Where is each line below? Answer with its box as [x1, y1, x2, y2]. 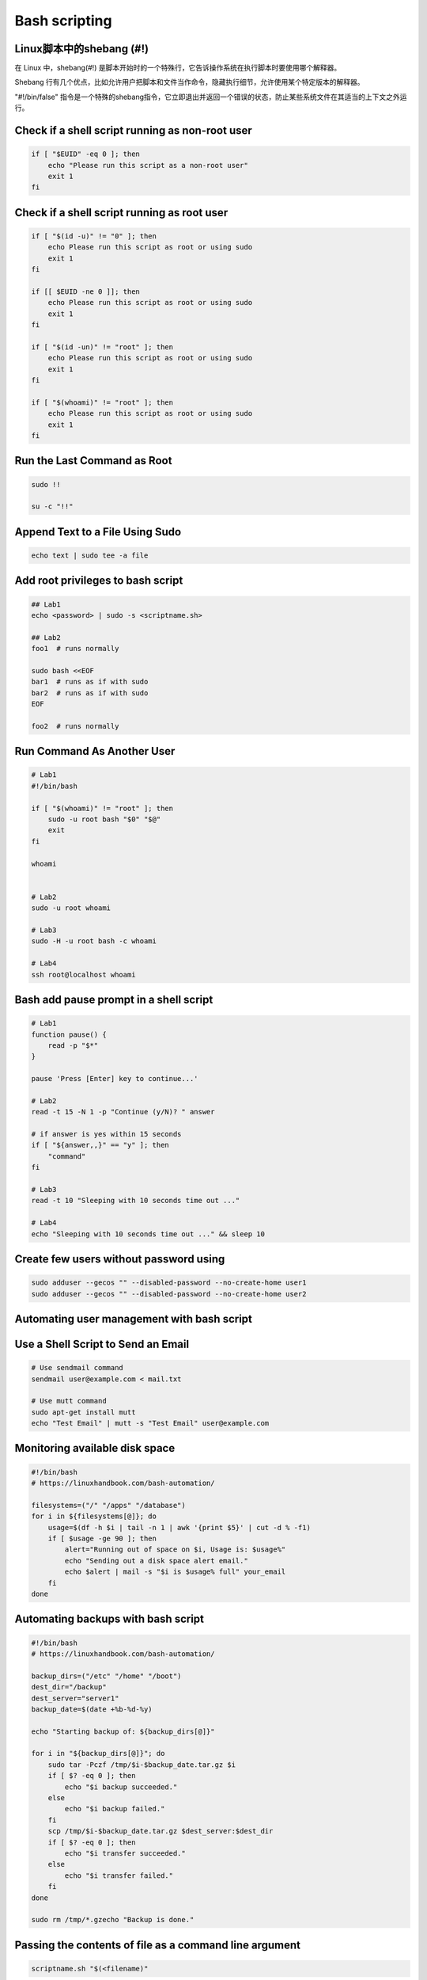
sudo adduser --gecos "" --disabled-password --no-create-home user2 [31, 1289, 307, 1298]
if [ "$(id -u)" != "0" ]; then [31, 232, 157, 241]
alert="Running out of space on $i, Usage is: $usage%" [64, 1545, 286, 1554]
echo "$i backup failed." [64, 1804, 165, 1814]
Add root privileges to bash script [14, 574, 183, 588]
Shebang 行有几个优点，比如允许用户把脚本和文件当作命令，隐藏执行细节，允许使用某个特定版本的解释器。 [14, 78, 365, 87]
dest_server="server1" [31, 1693, 119, 1703]
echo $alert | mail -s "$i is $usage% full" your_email [64, 1567, 286, 1576]
